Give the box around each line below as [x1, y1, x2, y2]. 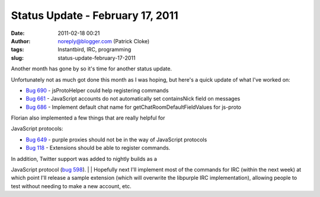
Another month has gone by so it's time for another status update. [11, 65, 172, 72]
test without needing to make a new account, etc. [11, 182, 132, 189]
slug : [11, 54, 24, 62]
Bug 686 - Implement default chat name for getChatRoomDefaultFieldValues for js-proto [25, 104, 242, 111]
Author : [11, 37, 31, 44]
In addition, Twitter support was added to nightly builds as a [11, 155, 157, 162]
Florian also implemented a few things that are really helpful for [11, 114, 165, 121]
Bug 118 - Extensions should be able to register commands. [25, 144, 171, 151]
